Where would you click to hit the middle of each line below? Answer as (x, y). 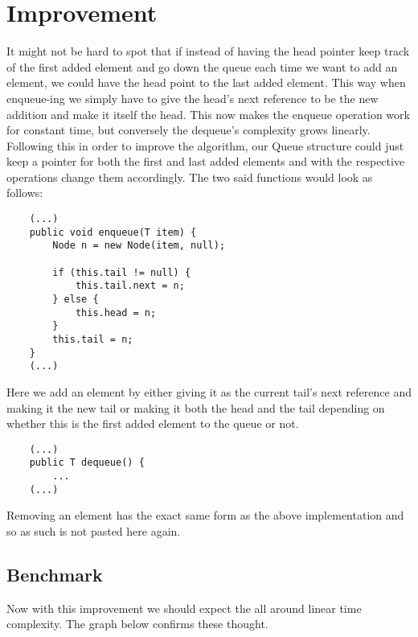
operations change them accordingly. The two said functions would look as (190, 177)
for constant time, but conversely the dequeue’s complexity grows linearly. (189, 130)
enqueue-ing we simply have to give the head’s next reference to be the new (193, 98)
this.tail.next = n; (130, 286)
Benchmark (55, 574)
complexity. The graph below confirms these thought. (137, 624)
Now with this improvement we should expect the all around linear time (184, 608)
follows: (25, 193)
